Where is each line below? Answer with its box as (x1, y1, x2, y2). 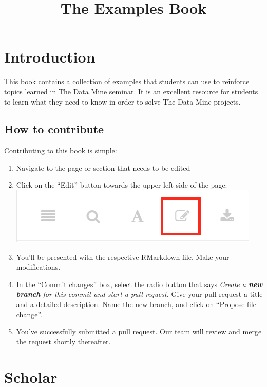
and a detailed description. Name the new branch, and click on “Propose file (16, 299, 256, 310)
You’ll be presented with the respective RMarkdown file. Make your (16, 251, 230, 262)
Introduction (4, 46, 96, 67)
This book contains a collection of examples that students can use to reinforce (4, 76, 250, 87)
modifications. (16, 261, 61, 272)
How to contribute (4, 121, 104, 137)
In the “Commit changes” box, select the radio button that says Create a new (16, 278, 263, 289)
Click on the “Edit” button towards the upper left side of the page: (16, 179, 227, 190)
